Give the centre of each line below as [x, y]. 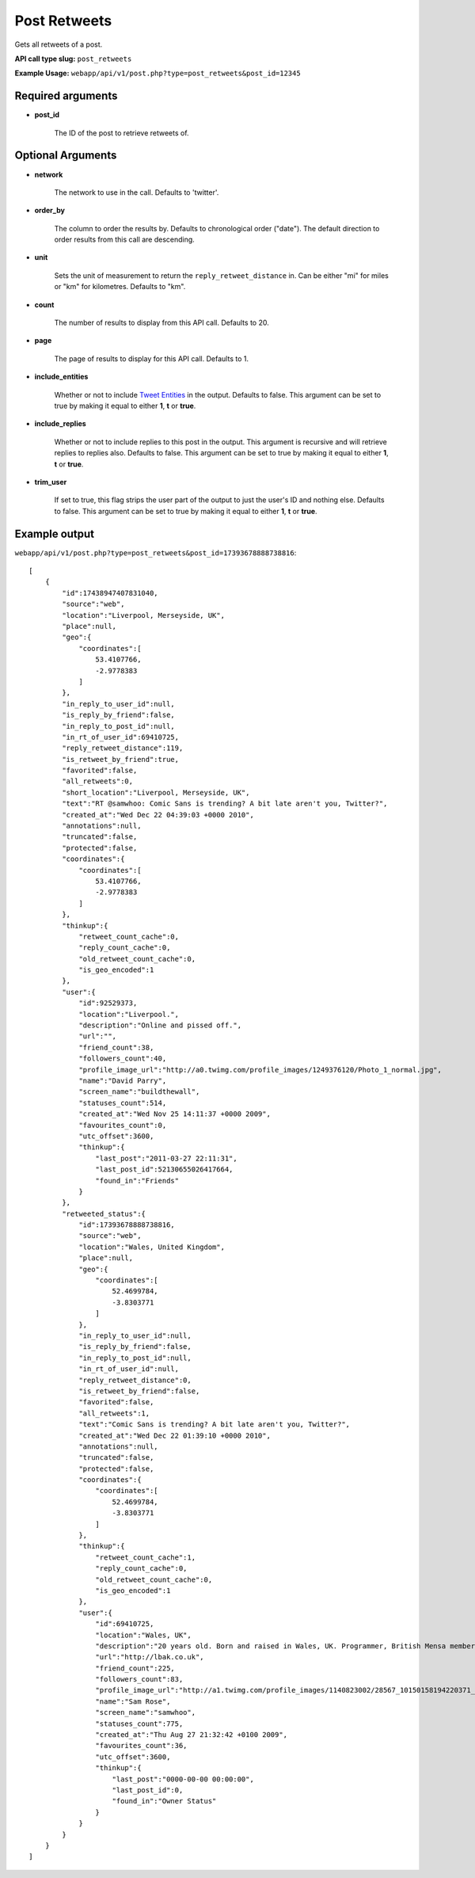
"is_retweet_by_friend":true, [121, 759]
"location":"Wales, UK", [143, 1635]
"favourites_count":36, [141, 1746]
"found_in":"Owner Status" [164, 1801]
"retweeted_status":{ [104, 1213]
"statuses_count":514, [123, 1103]
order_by [49, 211]
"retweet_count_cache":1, [146, 1557]
